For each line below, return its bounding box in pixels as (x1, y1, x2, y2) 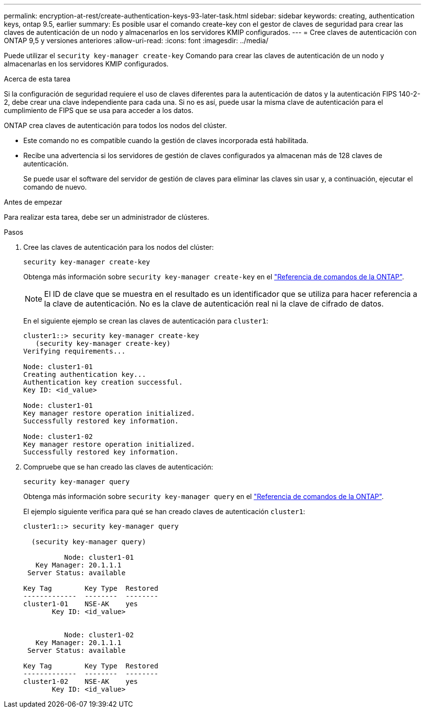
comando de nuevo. (23, 183, 87, 191)
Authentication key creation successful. (23, 378, 183, 386)
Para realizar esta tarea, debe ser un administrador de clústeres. (4, 213, 209, 221)
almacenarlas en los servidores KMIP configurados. (4, 60, 169, 68)
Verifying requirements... (23, 347, 126, 355)
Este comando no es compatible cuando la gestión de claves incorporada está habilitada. (23, 136, 309, 145)
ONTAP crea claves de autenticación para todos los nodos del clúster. (4, 121, 227, 129)
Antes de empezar (4, 198, 63, 206)
